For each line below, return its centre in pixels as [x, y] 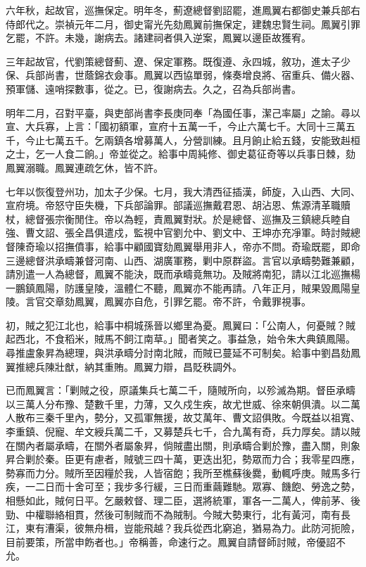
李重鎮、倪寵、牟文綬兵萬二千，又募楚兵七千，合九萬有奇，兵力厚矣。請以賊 [183, 432]
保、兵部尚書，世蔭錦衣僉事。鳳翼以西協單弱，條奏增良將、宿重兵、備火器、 [183, 75]
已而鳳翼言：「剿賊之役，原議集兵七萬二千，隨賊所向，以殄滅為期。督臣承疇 [181, 390]
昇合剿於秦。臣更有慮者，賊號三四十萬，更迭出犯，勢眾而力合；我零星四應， [183, 459]
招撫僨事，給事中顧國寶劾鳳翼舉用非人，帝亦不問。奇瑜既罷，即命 [207, 246]
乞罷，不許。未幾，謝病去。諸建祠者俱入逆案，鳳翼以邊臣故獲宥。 [158, 38]
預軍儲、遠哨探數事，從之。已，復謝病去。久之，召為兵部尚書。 [153, 88]
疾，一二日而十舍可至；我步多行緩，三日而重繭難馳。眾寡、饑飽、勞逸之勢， [183, 486]
